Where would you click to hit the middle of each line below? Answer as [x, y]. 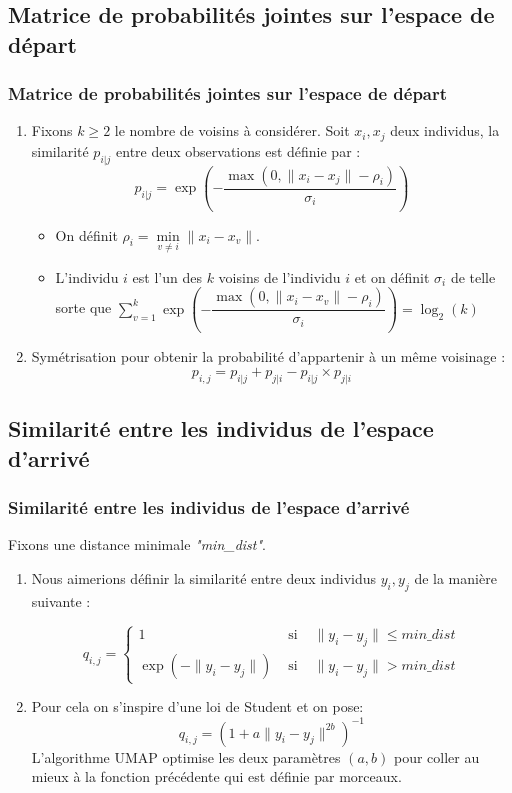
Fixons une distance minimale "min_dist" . [137, 544]
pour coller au [436, 756]
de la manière [455, 577]
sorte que [83, 307]
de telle [473, 276]
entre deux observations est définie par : [238, 150]
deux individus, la [445, 130]
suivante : [61, 600]
